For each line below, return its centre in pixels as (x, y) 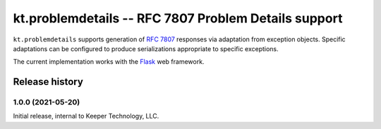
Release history (48, 82)
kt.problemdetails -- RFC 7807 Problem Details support (178, 18)
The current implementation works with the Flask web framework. (109, 62)
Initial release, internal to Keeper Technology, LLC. (86, 116)
